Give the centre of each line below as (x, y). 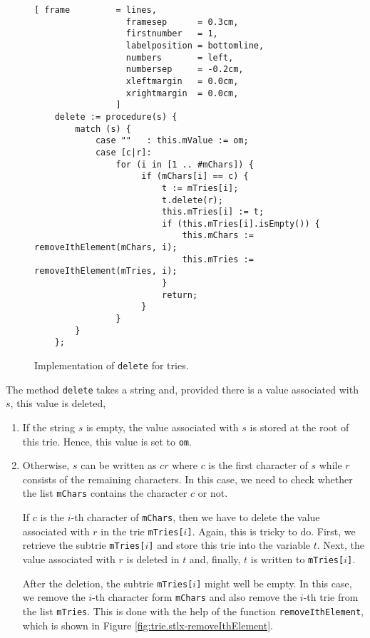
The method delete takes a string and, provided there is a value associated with (182, 389)
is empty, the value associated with (162, 427)
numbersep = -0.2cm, (185, 70)
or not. (213, 493)
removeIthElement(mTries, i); (106, 271)
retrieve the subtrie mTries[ (84, 545)
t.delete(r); (192, 200)
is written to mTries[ (297, 559)
